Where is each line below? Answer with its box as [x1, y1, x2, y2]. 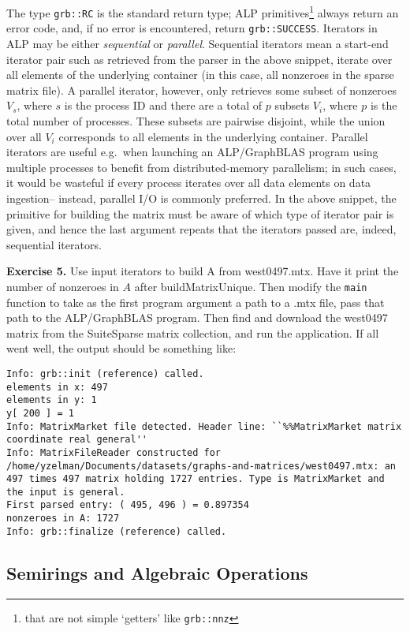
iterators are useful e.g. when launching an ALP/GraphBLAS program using [6, 144, 378, 160]
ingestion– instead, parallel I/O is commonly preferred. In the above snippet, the [6, 189, 397, 206]
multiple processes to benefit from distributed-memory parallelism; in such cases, [6, 159, 397, 175]
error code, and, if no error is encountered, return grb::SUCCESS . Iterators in [6, 20, 378, 36]
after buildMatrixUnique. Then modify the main [134, 278, 367, 294]
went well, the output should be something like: [6, 340, 237, 357]
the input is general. [6, 486, 125, 498]
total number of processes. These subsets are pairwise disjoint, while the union [6, 112, 386, 129]
